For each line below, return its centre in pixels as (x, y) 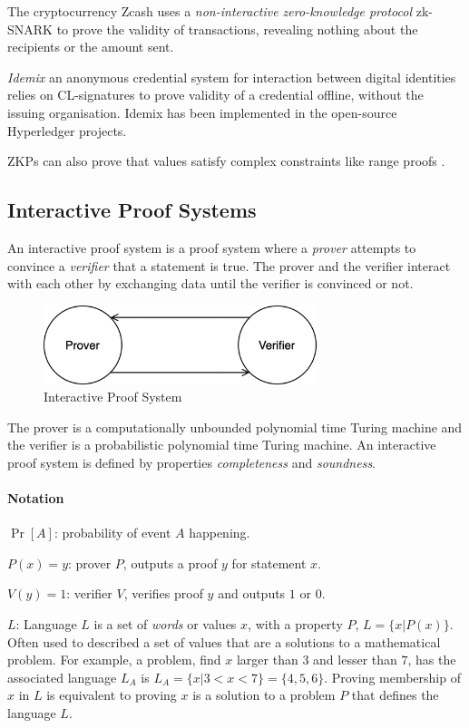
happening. (220, 533)
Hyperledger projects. (67, 130)
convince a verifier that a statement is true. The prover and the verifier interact (229, 265)
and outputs (252, 593)
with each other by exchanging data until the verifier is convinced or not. (210, 283)
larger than (267, 660)
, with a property (295, 624)
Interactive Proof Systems (132, 210)
